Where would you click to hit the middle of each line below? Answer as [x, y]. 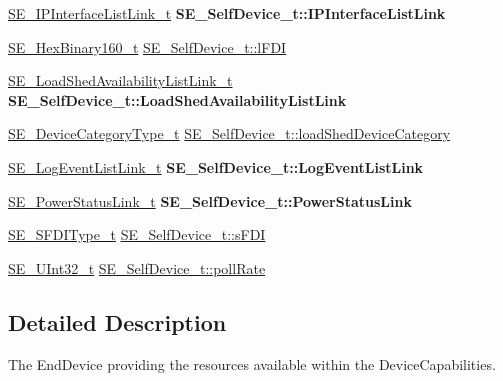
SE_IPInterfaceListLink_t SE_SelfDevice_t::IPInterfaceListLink [227, 13]
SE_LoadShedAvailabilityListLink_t [120, 80]
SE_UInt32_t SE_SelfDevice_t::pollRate [137, 267]
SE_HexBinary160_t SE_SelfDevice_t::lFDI [147, 46]
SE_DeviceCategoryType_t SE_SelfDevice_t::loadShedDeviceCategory [229, 133]
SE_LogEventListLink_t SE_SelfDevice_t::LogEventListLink [216, 166]
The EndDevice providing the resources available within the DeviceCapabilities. [252, 363]
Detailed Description [117, 321]
